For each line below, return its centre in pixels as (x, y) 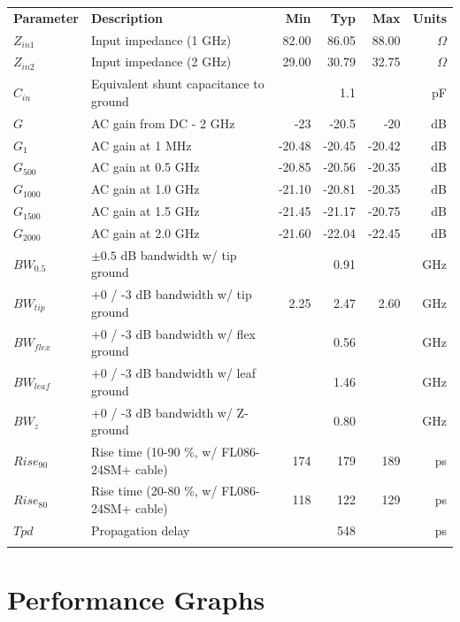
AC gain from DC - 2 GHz (163, 123)
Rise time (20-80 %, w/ (154, 491)
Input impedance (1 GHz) (161, 39)
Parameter (46, 17)
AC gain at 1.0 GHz (145, 189)
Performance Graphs (136, 599)
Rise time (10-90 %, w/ (154, 451)
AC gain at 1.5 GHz (145, 211)
